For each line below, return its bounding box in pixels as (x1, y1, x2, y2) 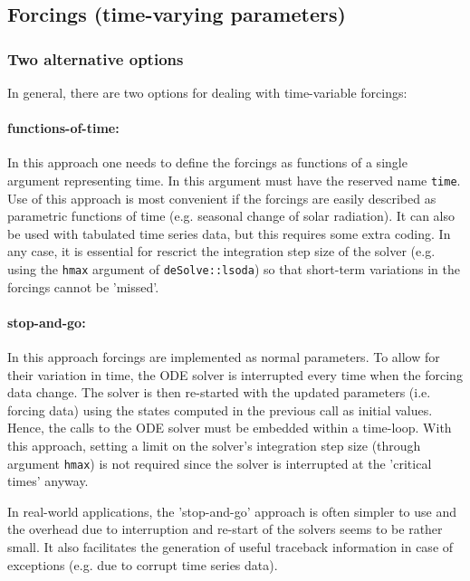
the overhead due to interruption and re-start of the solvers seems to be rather (7, 519, 443, 538)
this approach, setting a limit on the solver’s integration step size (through (7, 436, 421, 455)
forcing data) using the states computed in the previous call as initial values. (7, 400, 433, 419)
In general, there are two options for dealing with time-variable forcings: (7, 83, 408, 101)
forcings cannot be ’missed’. (7, 277, 159, 296)
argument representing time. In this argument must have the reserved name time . (7, 170, 461, 189)
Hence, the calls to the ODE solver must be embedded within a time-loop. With (7, 418, 452, 437)
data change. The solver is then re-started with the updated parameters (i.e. (7, 383, 431, 402)
